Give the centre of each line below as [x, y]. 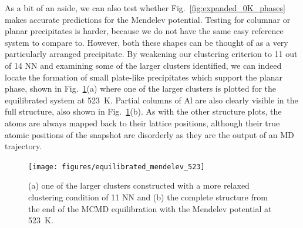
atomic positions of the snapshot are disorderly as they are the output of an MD [149, 134]
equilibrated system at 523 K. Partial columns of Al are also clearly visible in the [151, 100]
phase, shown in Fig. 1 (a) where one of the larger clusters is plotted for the [140, 88]
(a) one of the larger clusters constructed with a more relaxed [139, 185]
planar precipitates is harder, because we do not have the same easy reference [144, 31]
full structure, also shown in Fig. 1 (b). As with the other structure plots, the [143, 111]
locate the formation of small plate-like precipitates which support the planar [144, 77]
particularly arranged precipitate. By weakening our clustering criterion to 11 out [151, 54]
